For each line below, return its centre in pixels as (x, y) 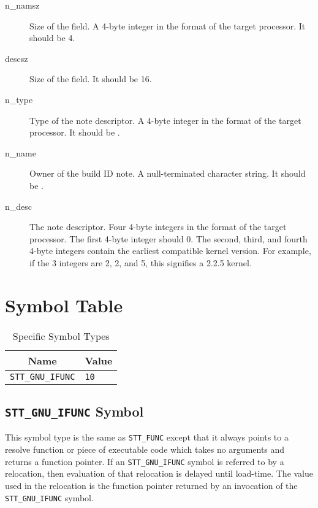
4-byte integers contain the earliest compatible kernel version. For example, (170, 251)
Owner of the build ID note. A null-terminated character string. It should (168, 173)
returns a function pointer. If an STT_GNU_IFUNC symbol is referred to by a (145, 461)
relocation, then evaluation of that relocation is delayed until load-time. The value (159, 473)
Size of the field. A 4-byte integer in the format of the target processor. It (168, 25)
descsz (17, 58)
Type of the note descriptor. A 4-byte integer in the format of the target (165, 120)
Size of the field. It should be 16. (91, 79)
